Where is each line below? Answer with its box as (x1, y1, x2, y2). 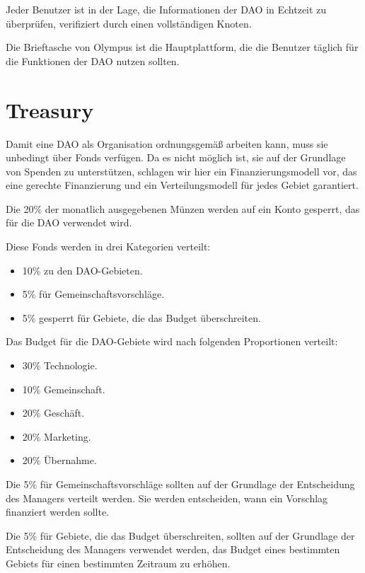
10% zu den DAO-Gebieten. (22, 262, 143, 277)
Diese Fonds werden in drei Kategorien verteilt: (6, 239, 211, 254)
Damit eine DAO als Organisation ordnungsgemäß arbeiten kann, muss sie (6, 136, 328, 151)
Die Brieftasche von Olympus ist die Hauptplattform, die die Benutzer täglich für (6, 40, 359, 54)
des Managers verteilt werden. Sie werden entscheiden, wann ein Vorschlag (6, 490, 328, 505)
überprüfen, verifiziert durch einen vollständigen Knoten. (6, 16, 252, 30)
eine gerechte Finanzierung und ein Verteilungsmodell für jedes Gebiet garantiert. (6, 178, 359, 192)
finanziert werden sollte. (6, 504, 109, 519)
